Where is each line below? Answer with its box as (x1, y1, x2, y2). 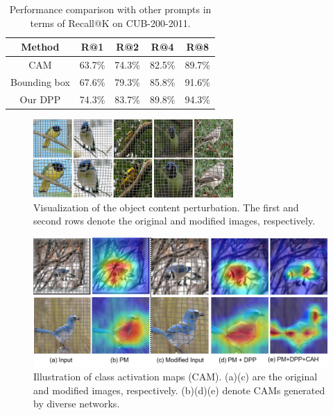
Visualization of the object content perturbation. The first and (33, 200, 299, 214)
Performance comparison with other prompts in (9, 2, 212, 16)
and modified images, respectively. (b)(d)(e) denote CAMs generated (33, 382, 325, 397)
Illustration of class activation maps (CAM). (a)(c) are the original (33, 369, 318, 384)
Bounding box (10, 74, 70, 89)
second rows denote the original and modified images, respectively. (33, 213, 316, 228)
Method (21, 39, 60, 54)
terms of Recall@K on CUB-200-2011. (30, 15, 191, 30)
